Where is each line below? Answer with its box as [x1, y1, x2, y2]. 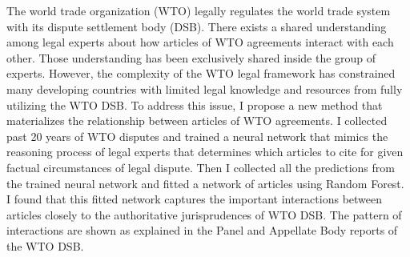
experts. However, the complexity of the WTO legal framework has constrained [6, 65, 396, 82]
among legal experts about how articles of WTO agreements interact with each [6, 34, 394, 50]
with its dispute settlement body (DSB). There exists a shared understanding [6, 18, 387, 34]
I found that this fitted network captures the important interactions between [6, 191, 383, 207]
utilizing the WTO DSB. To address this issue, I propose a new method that [6, 96, 383, 113]
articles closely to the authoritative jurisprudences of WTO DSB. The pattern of [6, 206, 402, 223]
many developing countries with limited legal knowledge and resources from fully [6, 80, 403, 97]
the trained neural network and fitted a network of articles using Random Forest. [6, 175, 404, 191]
